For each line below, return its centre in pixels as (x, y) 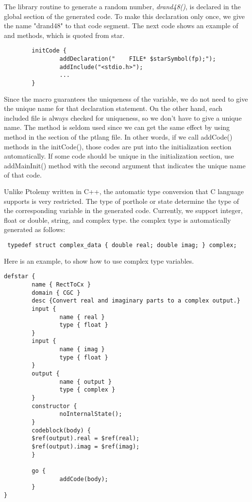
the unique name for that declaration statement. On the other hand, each (113, 108)
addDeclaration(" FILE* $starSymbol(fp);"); (138, 59)
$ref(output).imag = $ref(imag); (86, 447)
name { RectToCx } (61, 284)
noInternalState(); (91, 414)
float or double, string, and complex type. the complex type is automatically (118, 220)
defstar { (20, 277)
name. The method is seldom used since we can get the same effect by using (117, 127)
